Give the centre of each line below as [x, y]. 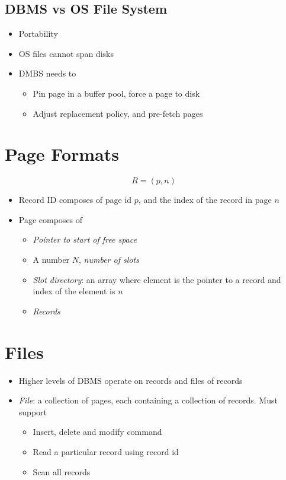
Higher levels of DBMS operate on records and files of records [131, 380]
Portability [38, 34]
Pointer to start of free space [85, 239]
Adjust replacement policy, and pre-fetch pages [118, 113]
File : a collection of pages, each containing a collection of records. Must [148, 400]
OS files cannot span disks [66, 53]
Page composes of [51, 219]
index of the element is [74, 291]
